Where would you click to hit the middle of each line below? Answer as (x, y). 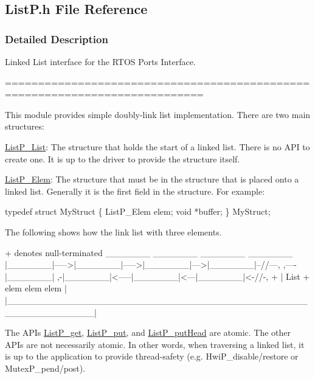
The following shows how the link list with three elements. (113, 231)
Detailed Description (57, 39)
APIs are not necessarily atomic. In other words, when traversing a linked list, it (155, 344)
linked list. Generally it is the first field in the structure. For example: (135, 191)
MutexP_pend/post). (45, 368)
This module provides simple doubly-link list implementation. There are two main (158, 114)
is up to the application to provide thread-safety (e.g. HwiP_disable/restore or (152, 356)
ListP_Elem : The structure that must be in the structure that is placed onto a (152, 179)
